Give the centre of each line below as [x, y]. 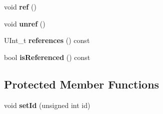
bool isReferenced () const [47, 57]
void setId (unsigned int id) [47, 105]
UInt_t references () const [47, 40]
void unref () [25, 23]
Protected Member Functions [82, 84]
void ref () [20, 6]
